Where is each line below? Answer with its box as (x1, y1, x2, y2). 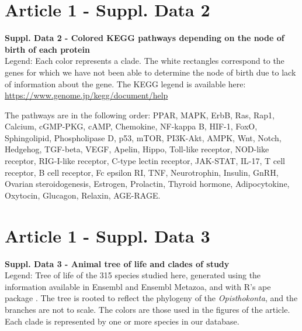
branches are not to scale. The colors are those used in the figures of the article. (5, 303, 290, 315)
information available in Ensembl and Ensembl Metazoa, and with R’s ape (5, 280, 271, 292)
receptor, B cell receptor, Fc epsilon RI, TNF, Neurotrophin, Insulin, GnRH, (5, 166, 279, 178)
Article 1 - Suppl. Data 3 (5, 223, 210, 247)
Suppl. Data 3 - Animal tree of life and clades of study (5, 257, 230, 269)
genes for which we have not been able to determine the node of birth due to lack (5, 66, 296, 78)
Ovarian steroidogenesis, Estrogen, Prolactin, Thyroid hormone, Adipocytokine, (5, 178, 290, 190)
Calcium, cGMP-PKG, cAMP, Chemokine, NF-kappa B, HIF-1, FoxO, (5, 120, 258, 132)
